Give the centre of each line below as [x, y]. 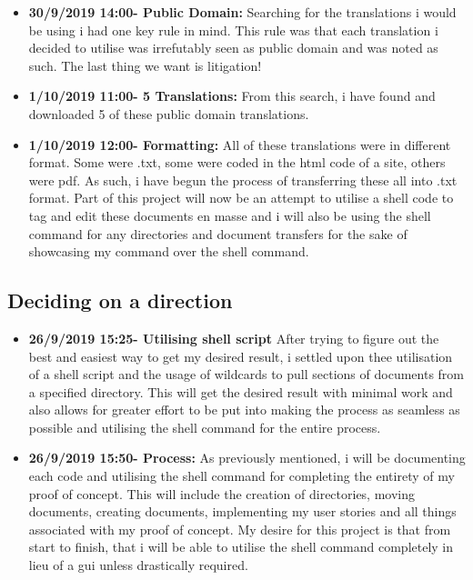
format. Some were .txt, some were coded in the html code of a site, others [237, 162]
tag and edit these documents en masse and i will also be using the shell [230, 215]
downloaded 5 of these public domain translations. [169, 113]
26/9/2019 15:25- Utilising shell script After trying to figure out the [234, 338]
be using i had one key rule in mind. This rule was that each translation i [233, 30]
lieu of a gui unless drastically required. [138, 565]
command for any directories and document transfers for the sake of [218, 233]
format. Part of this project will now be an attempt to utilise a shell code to [241, 198]
